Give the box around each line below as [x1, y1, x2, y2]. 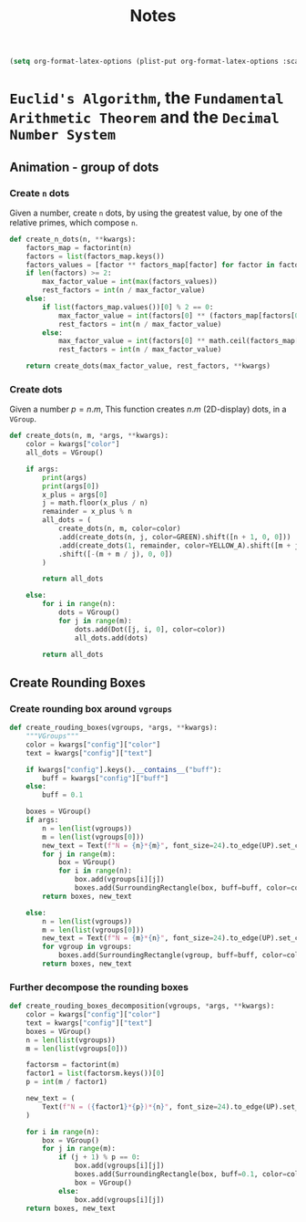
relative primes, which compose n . [9, 216, 138, 228]
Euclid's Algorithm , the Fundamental [9, 88, 284, 109]
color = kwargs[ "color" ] [25, 440, 120, 449]
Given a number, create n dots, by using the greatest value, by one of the [9, 207, 283, 218]
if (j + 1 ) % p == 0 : [57, 1153, 141, 1162]
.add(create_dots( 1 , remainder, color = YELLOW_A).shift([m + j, [57, 540, 303, 550]
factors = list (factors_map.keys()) [25, 252, 166, 261]
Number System [9, 127, 117, 144]
